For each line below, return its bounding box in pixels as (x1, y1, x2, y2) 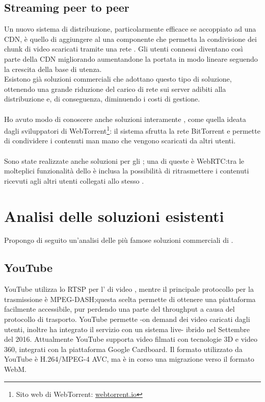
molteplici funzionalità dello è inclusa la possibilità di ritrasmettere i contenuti (4, 165, 249, 176)
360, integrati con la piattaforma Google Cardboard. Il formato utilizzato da (4, 343, 243, 354)
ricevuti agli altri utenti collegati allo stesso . (4, 175, 144, 186)
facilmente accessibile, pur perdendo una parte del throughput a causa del (4, 304, 235, 314)
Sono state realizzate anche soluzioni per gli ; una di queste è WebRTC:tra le (4, 155, 245, 166)
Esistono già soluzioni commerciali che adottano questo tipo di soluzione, (4, 73, 232, 84)
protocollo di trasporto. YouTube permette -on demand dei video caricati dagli (4, 314, 250, 324)
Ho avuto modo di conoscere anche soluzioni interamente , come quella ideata (4, 113, 246, 124)
